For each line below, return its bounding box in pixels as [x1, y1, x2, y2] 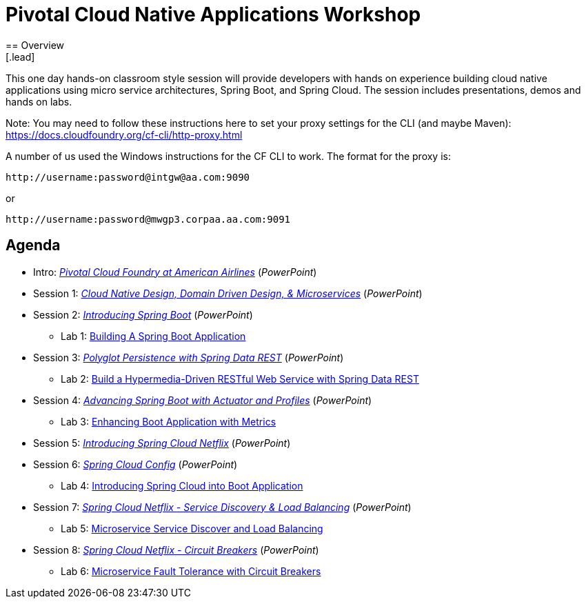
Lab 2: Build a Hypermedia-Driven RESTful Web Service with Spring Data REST [61, 372, 419, 385]
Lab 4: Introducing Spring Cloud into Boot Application [61, 479, 303, 492]
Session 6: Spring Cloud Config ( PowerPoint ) [33, 458, 238, 470]
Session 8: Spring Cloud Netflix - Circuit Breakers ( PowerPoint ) [33, 543, 319, 556]
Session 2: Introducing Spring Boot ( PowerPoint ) [33, 308, 253, 321]
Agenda [6, 236, 61, 254]
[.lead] [6, 50, 35, 63]
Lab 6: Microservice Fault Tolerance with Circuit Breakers [61, 565, 321, 577]
